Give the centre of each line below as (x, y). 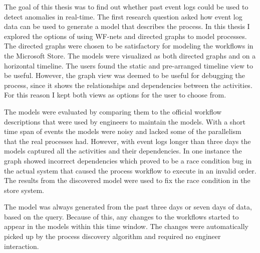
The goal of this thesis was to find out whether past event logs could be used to (126, 6)
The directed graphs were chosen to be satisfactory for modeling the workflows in (129, 46)
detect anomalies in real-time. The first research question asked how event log (123, 16)
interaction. (22, 246)
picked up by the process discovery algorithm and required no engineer (112, 236)
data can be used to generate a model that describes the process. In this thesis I (127, 26)
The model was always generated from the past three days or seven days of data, (128, 207)
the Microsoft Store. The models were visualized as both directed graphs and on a (130, 55)
